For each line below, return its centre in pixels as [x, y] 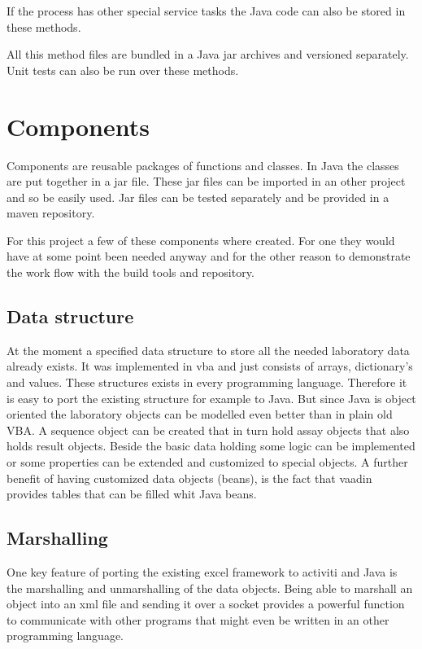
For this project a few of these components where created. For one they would [201, 240]
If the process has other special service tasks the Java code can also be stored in [206, 11]
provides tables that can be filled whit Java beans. [132, 494]
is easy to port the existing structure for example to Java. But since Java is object [211, 398]
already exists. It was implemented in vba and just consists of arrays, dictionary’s [210, 366]
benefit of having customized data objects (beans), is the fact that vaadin [189, 478]
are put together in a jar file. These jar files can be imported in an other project [206, 181]
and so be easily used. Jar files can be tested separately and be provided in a [198, 197]
